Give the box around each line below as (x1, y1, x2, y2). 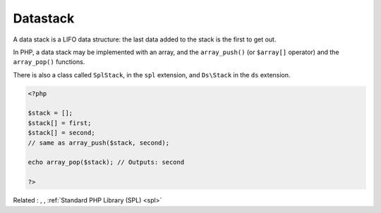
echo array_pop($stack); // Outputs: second (28, 158, 185, 167)
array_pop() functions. (13, 58, 85, 66)
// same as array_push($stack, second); (28, 138, 169, 147)
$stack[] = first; (28, 119, 92, 127)
